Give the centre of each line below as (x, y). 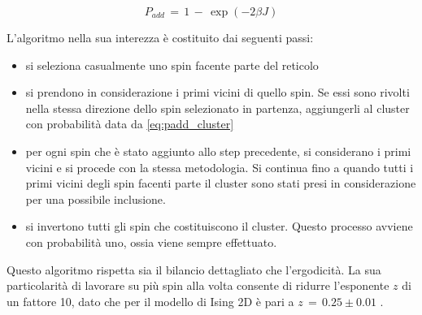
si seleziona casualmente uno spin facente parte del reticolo (172, 65)
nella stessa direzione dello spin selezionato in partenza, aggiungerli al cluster (218, 108)
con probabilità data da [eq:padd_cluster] (130, 124)
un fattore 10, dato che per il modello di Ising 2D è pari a (150, 301)
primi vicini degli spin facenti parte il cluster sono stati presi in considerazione (221, 183)
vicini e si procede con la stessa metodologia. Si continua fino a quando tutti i (220, 167)
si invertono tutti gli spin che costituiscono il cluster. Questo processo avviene (219, 226)
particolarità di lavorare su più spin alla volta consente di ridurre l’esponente (198, 285)
